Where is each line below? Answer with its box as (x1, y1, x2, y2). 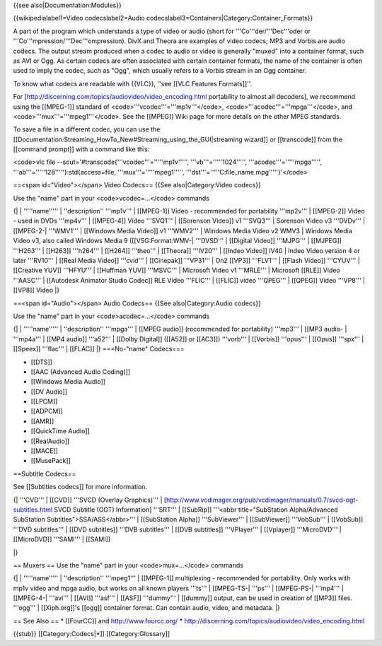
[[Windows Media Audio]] (30, 377, 106, 386)
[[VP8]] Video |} (13, 286, 60, 295)
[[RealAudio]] (30, 437, 70, 445)
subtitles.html (13, 505, 53, 514)
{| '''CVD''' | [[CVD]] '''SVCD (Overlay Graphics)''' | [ (13, 495, 167, 504)
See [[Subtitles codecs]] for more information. (13, 483, 148, 491)
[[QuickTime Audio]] (30, 427, 90, 435)
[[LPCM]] (30, 397, 58, 406)
